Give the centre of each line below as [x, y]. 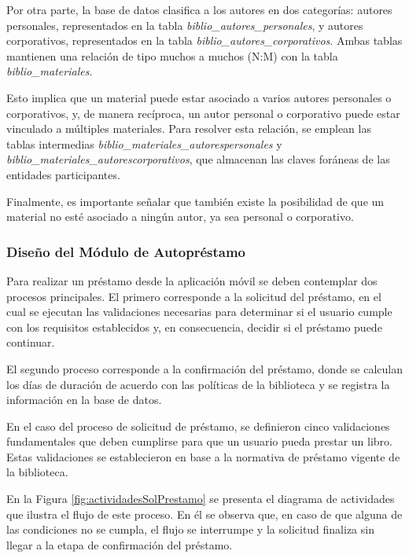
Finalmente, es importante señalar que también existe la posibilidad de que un [195, 201]
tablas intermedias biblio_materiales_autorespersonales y [144, 143]
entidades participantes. [63, 174]
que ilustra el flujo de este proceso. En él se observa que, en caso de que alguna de [204, 514]
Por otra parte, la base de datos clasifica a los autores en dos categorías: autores [199, 9]
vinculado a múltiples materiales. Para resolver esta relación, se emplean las [189, 128]
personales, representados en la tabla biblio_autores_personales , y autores [185, 25]
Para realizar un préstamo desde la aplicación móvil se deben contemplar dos [192, 280]
